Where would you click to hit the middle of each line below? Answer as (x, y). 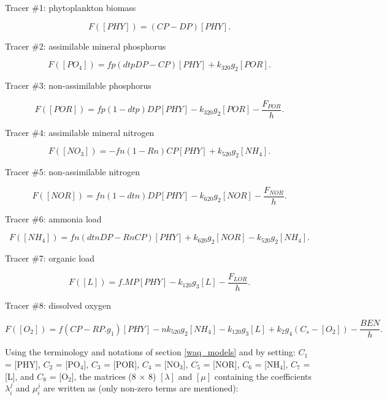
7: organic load (67, 258)
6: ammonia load (70, 218)
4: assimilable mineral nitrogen (97, 132)
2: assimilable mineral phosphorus (102, 46)
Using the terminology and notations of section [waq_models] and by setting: (150, 352)
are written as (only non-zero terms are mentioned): (141, 388)
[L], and (20, 376)
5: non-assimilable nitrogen (90, 172)
